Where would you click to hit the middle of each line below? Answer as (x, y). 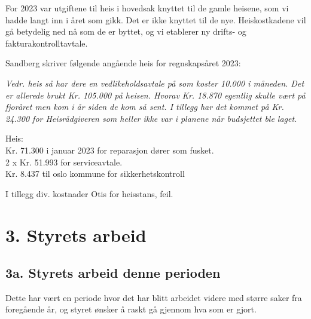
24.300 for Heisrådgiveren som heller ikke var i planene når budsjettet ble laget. (151, 118)
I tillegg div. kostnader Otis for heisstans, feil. (89, 193)
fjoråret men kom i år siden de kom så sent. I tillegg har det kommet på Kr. (145, 107)
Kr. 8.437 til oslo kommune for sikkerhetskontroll (95, 174)
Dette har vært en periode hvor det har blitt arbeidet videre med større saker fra (154, 297)
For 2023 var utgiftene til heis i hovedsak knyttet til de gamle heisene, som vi (147, 8)
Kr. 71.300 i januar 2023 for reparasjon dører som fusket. (110, 150)
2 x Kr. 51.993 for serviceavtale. (64, 162)
